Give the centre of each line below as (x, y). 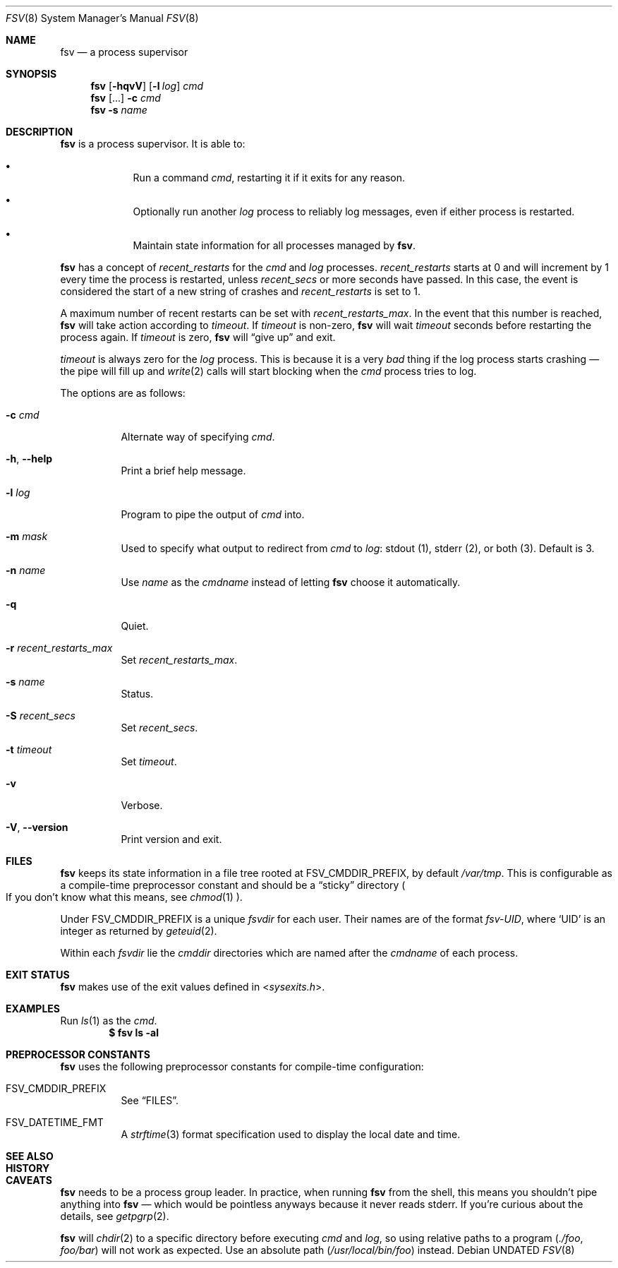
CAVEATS (29, 1180)
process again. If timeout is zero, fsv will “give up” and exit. (198, 337)
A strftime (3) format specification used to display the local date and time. (291, 1134)
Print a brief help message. (183, 471)
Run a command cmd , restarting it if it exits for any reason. (269, 178)
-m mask (27, 536)
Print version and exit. (171, 839)
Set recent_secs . (159, 728)
